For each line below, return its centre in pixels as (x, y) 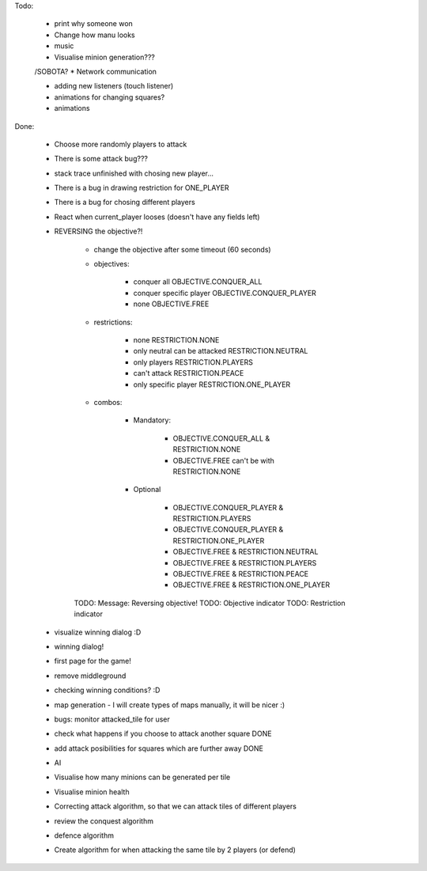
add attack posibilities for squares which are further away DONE (159, 748)
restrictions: (113, 322)
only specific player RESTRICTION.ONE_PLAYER (212, 384)
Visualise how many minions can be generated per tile (142, 777)
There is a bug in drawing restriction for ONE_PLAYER (142, 188)
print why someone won (94, 24)
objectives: (111, 264)
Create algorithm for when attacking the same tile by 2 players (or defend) (175, 850)
